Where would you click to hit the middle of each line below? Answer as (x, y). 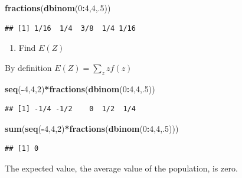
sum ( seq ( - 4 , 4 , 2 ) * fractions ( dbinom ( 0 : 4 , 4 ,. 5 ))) (92, 128)
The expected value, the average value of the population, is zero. (121, 168)
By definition (28, 67)
